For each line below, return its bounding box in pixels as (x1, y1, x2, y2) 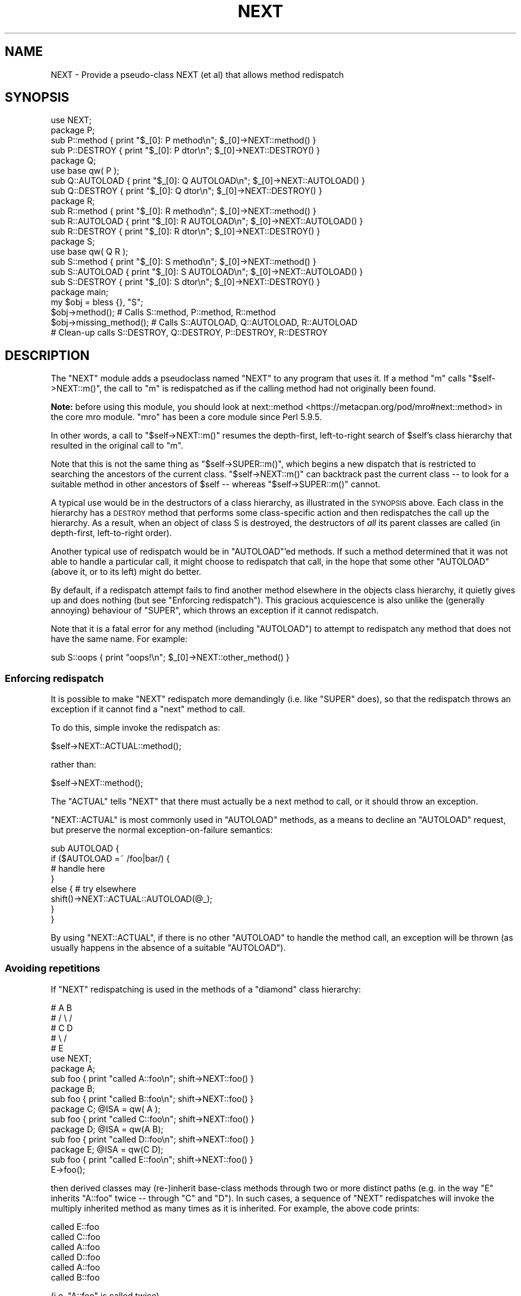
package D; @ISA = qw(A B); (51, 1123, 164, 1134)
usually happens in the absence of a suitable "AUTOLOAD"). (51, 943, 286, 953)
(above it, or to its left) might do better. (51, 566, 202, 577)
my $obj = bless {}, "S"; (51, 297, 143, 308)
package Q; (51, 155, 96, 166)
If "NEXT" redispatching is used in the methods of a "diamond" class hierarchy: (51, 984, 361, 994)
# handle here (51, 863, 105, 874)
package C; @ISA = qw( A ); (51, 1103, 161, 1114)
